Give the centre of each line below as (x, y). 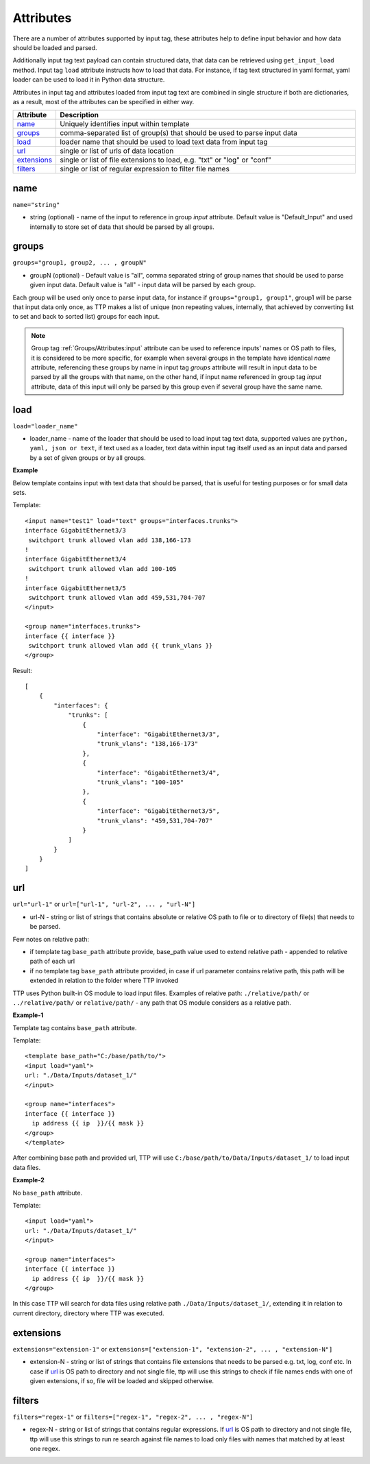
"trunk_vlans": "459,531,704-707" (155, 820)
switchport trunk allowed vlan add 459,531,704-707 (117, 597)
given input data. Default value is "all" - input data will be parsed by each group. (143, 285)
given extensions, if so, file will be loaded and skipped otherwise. (122, 1380)
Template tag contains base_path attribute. (75, 1027)
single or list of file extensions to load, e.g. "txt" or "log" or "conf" (165, 160)
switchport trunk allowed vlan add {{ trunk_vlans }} (121, 645)
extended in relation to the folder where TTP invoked (104, 981)
